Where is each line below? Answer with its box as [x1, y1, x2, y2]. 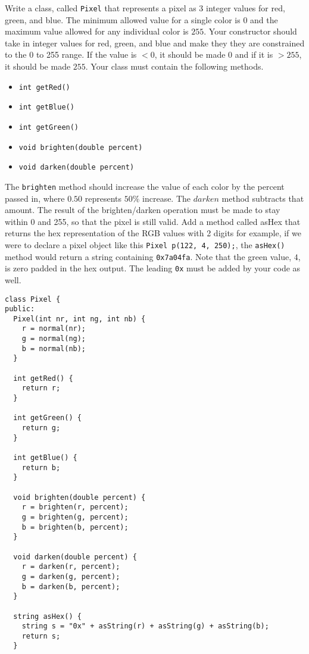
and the [250, 13, 278, 26]
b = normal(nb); [21, 344, 86, 353]
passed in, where [5, 192, 65, 204]
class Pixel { [5, 295, 61, 303]
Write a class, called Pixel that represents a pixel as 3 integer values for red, [5, 2, 285, 14]
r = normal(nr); [21, 324, 86, 333]
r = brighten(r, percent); [21, 503, 129, 512]
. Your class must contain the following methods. [85, 60, 264, 73]
